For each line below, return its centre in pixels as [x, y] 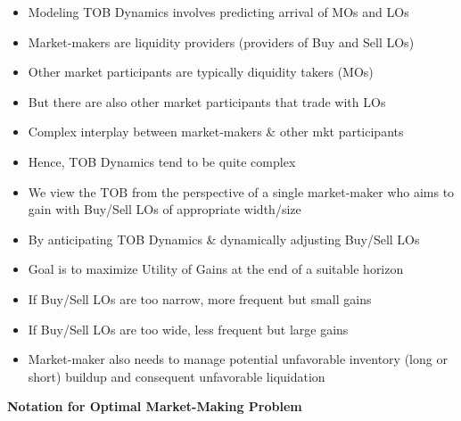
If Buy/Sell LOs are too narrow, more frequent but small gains [200, 298]
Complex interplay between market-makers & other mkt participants [216, 132]
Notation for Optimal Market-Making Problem [155, 406]
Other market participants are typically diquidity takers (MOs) [201, 72]
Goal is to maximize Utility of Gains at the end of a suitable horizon [216, 269]
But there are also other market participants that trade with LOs [207, 101]
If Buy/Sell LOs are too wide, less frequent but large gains [188, 329]
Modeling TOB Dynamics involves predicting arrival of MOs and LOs [218, 12]
